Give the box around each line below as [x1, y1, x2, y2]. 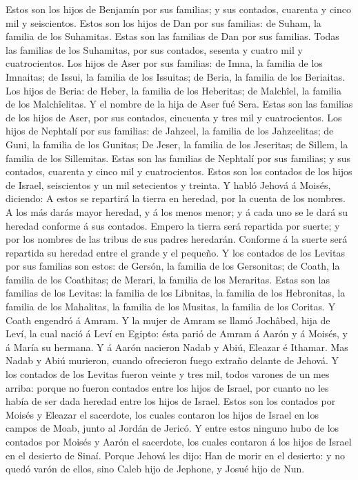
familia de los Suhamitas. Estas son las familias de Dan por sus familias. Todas [6, 29, 339, 43]
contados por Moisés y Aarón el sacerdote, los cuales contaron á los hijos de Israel [6, 434, 352, 448]
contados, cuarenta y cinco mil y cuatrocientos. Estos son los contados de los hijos [6, 164, 352, 179]
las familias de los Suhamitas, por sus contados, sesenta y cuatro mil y [6, 42, 303, 57]
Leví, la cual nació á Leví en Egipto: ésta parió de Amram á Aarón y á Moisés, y [6, 326, 348, 341]
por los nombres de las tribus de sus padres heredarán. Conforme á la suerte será [6, 232, 348, 246]
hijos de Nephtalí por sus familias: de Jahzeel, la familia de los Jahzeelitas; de [6, 123, 334, 138]
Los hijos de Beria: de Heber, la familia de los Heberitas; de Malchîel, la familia [6, 83, 341, 97]
